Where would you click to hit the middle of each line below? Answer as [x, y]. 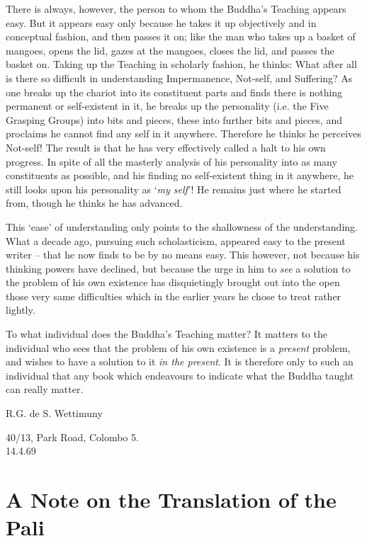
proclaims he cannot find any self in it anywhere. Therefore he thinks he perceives [183, 133]
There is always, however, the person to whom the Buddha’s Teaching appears [176, 8]
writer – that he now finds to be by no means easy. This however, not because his [183, 255]
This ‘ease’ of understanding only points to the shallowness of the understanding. [182, 226]
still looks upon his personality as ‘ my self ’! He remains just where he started [174, 189]
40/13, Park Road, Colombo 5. [72, 437]
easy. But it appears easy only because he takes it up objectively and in [161, 22]
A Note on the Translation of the [171, 499]
